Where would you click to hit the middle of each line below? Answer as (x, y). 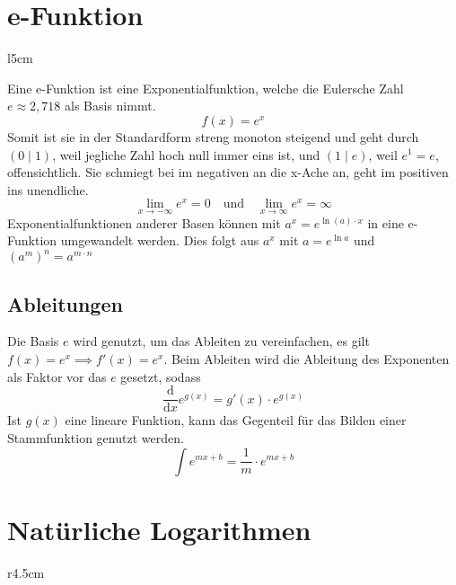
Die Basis (33, 341)
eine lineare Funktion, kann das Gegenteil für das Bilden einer (236, 420)
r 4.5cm (26, 572)
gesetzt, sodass (161, 376)
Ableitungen (65, 303)
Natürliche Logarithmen (159, 529)
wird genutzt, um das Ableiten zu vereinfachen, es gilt (221, 341)
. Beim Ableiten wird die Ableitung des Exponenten (307, 359)
